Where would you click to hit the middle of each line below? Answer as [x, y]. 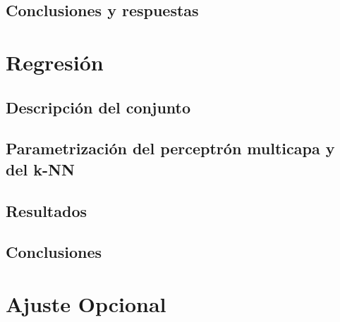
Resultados [46, 210]
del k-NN [40, 169]
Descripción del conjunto [98, 107]
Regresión [55, 62]
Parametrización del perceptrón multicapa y [170, 148]
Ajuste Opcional [86, 303]
